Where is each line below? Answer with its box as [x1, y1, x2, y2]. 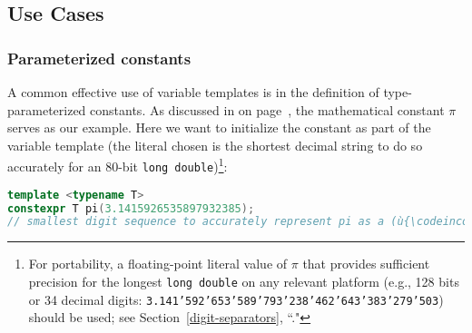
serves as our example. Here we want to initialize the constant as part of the [7, 118, 431, 137]
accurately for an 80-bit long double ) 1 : [7, 154, 228, 176]
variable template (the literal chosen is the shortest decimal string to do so [7, 135, 423, 154]
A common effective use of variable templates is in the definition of [7, 83, 379, 101]
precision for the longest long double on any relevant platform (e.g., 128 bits [28, 271, 459, 290]
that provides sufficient [302, 254, 430, 273]
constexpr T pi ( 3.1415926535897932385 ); [7, 201, 255, 215]
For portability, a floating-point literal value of [28, 254, 288, 273]
